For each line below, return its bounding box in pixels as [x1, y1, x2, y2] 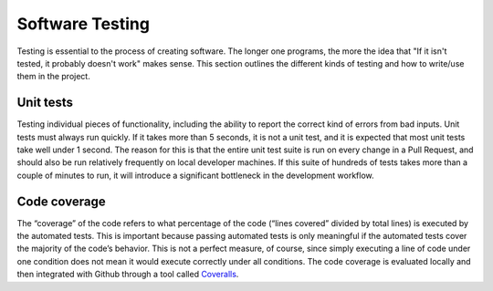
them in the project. [16, 71, 90, 82]
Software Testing [16, 14, 151, 34]
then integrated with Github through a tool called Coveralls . [16, 269, 239, 280]
